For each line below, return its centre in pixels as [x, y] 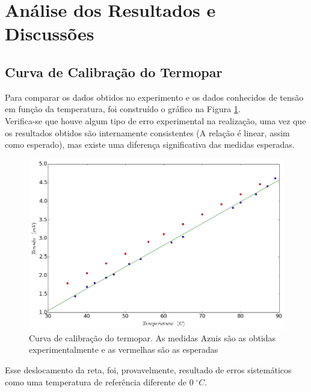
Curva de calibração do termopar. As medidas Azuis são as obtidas [152, 337]
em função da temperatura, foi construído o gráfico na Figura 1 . [123, 109]
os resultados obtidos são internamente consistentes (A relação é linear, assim [147, 132]
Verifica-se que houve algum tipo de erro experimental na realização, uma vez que [155, 120]
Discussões [50, 33]
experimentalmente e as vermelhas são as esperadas [124, 349]
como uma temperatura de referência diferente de [96, 381]
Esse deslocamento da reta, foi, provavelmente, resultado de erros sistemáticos [148, 370]
